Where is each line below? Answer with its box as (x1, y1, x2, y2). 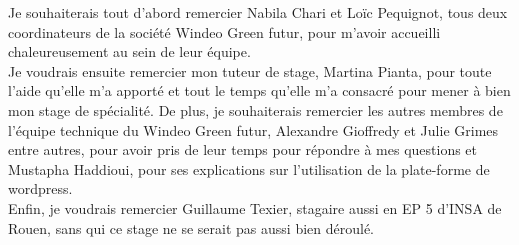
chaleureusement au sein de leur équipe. (8, 41, 251, 62)
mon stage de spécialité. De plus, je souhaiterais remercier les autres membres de (8, 99, 503, 120)
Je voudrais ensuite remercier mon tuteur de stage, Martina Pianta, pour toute (8, 60, 492, 81)
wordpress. (8, 178, 73, 199)
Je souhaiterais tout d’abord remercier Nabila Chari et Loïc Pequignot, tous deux (8, 2, 508, 22)
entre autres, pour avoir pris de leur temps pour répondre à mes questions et (8, 139, 478, 160)
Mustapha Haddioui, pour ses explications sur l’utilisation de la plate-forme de (8, 158, 490, 179)
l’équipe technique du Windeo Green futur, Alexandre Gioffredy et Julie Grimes (8, 119, 499, 140)
